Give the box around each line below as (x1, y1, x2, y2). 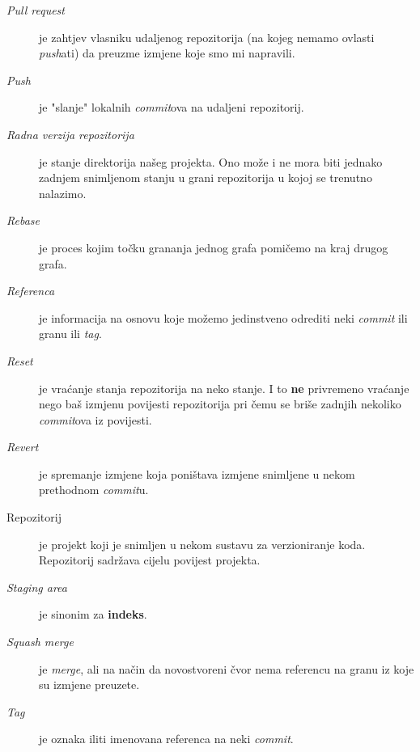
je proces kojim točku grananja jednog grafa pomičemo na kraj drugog (39, 239, 388, 256)
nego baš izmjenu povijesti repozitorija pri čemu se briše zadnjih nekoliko (39, 395, 401, 412)
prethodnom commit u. (39, 481, 149, 498)
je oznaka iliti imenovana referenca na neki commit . (39, 730, 294, 747)
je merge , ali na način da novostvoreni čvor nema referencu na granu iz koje (39, 660, 414, 677)
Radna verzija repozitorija (6, 125, 134, 142)
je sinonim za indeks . (39, 606, 147, 623)
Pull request (6, 2, 65, 18)
